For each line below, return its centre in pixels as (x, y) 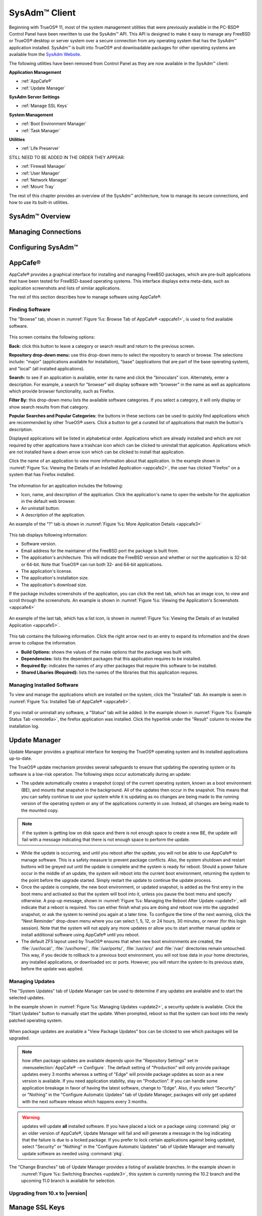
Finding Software (30, 310)
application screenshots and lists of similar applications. (65, 288)
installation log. (24, 726)
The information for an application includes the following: (66, 485)
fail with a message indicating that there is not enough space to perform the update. (106, 840)
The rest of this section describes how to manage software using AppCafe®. (85, 297)
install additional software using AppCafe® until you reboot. (81, 934)
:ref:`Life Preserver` (41, 148)
